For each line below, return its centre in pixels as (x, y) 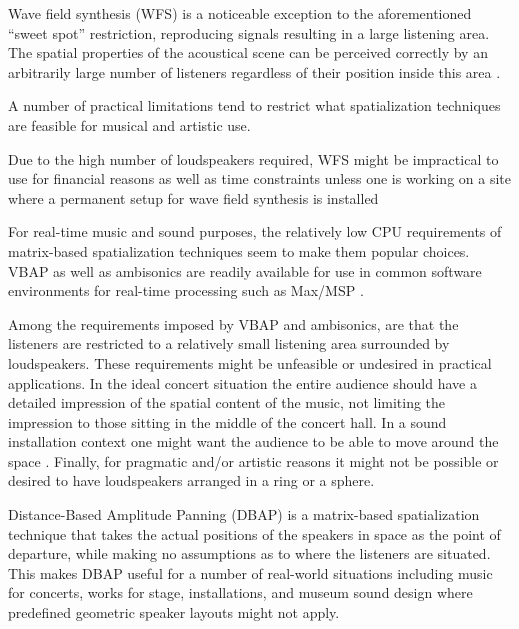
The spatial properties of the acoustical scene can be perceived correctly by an (248, 52)
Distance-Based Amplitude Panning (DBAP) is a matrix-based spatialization (244, 514)
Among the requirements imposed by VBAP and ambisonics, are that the (233, 323)
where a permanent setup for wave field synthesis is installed (193, 197)
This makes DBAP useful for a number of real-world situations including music (250, 572)
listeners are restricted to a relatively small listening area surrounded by (229, 343)
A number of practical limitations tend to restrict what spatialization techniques (254, 105)
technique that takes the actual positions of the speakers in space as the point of (254, 533)
